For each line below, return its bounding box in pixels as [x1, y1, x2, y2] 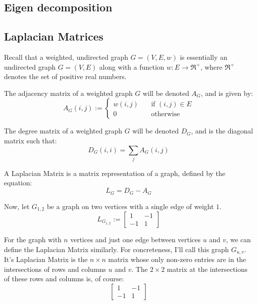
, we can [226, 234, 251, 244]
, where [200, 61, 223, 72]
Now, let [4, 201, 30, 211]
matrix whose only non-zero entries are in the [108, 254, 246, 264]
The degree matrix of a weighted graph [4, 126, 122, 136]
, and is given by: [201, 87, 253, 98]
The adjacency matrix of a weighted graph [4, 87, 133, 98]
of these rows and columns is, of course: [4, 273, 124, 284]
